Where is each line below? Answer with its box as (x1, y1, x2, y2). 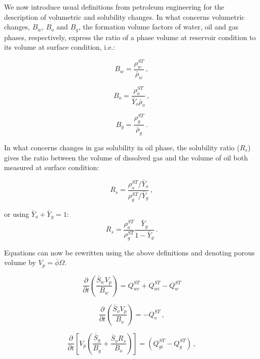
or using (4, 208, 29, 219)
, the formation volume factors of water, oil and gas (78, 21, 239, 32)
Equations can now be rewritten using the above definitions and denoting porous (4, 247, 255, 257)
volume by (4, 257, 36, 268)
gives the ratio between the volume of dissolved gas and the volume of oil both (4, 152, 248, 162)
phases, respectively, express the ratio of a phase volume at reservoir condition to (4, 31, 256, 42)
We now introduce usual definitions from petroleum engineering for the (4, 2, 225, 12)
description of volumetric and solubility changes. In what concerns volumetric (4, 11, 245, 22)
